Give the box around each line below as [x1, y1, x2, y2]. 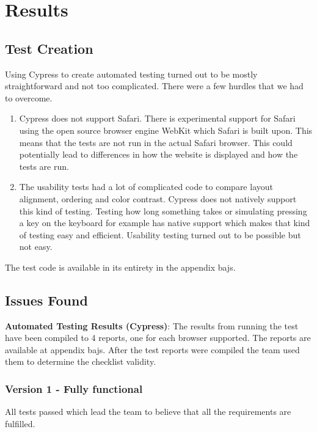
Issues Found [5, 290, 88, 309]
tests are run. [19, 159, 69, 172]
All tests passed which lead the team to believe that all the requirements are [5, 405, 291, 418]
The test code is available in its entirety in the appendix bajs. [5, 260, 236, 273]
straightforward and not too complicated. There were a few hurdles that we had [5, 79, 304, 92]
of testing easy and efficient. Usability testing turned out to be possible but [19, 228, 301, 241]
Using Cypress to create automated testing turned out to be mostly [5, 67, 258, 80]
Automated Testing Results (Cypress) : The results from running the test [5, 319, 299, 332]
